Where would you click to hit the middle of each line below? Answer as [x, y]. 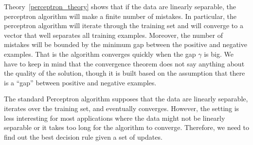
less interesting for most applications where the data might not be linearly [115, 118]
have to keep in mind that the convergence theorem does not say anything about [124, 63]
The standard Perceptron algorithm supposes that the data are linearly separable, [126, 99]
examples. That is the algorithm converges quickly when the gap [100, 54]
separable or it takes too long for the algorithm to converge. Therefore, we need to [126, 127]
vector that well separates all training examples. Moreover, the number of [114, 35]
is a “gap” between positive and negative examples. [80, 82]
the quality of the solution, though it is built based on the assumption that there [125, 73]
